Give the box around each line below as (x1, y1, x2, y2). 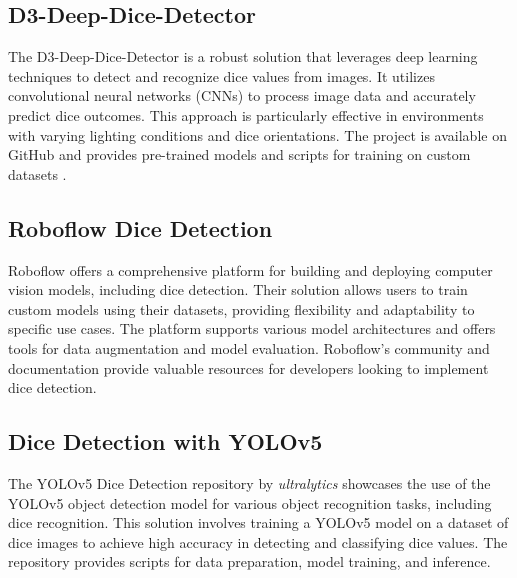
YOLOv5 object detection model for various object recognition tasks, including (8, 492, 492, 513)
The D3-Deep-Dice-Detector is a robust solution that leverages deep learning (8, 46, 478, 67)
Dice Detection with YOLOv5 (8, 426, 323, 457)
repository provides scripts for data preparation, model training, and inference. (8, 551, 491, 572)
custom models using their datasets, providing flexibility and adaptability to (8, 298, 475, 319)
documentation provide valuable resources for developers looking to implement (8, 357, 489, 378)
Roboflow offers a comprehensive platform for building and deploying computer (8, 259, 493, 280)
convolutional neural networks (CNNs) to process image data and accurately (8, 85, 476, 106)
